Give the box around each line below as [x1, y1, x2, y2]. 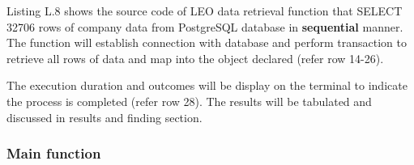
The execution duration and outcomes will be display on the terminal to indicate [6, 77, 408, 94]
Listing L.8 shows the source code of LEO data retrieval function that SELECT [6, 2, 403, 19]
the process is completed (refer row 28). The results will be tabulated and [6, 92, 372, 109]
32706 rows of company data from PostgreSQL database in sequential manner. [6, 18, 403, 35]
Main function [6, 143, 101, 163]
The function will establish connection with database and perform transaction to [6, 34, 407, 51]
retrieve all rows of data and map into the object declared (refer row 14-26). [6, 49, 384, 66]
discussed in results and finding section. [6, 108, 203, 125]
